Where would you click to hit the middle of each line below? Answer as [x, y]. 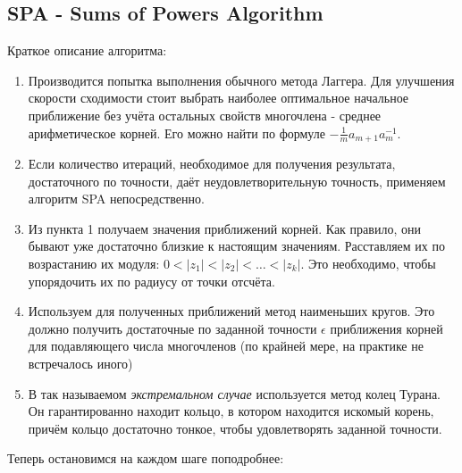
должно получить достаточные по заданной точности [172, 328]
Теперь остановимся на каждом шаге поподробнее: [146, 458]
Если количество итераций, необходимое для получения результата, [212, 164]
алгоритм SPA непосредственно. [116, 199]
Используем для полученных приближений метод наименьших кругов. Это [231, 311]
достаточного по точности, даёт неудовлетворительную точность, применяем [237, 181]
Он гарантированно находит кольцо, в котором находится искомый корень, [231, 411]
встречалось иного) [80, 363]
